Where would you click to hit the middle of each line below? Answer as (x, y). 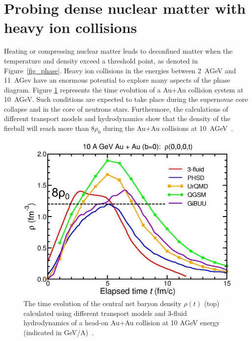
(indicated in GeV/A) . (59, 332)
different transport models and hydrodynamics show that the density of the (117, 118)
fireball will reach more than (47, 128)
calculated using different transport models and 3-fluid (105, 313)
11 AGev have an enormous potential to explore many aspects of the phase (117, 80)
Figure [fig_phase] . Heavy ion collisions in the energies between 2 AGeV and (120, 70)
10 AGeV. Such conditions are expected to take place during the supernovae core (126, 99)
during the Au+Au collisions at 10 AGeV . (168, 128)
